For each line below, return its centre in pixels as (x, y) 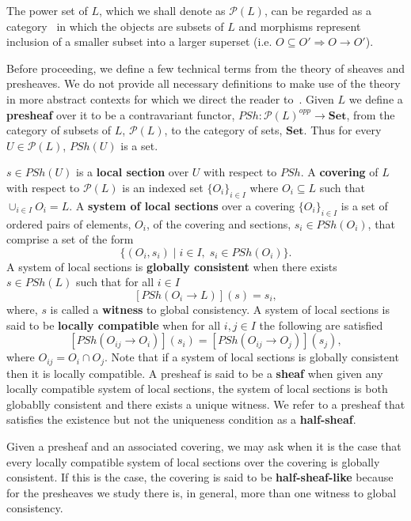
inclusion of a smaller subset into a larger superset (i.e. (139, 42)
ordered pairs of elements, (69, 223)
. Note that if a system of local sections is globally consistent (251, 357)
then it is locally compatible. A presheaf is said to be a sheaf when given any (195, 373)
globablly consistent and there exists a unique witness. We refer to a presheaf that (206, 404)
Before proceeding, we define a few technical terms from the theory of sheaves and (206, 68)
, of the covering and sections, (219, 223)
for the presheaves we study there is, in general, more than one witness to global (202, 492)
